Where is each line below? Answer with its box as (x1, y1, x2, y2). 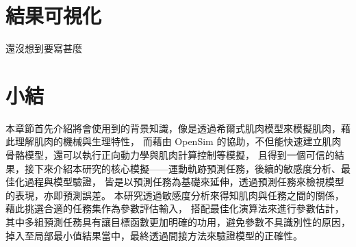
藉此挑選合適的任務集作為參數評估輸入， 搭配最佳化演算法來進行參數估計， (5, 201, 344, 216)
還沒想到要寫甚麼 (5, 41, 82, 55)
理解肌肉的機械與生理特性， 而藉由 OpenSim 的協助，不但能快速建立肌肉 (14, 134, 342, 148)
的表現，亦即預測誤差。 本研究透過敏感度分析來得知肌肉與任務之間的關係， (5, 187, 344, 202)
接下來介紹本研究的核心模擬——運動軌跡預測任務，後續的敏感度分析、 (24, 161, 341, 175)
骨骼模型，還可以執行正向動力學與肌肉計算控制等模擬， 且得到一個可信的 (5, 148, 335, 162)
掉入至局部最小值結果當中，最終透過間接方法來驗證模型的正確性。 (5, 228, 303, 242)
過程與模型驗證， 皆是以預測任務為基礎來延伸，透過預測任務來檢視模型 (24, 174, 344, 189)
